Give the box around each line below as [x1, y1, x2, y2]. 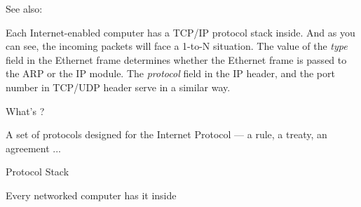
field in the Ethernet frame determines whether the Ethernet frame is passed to [6, 52, 347, 67]
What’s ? [6, 103, 45, 118]
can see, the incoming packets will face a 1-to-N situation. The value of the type [6, 39, 348, 53]
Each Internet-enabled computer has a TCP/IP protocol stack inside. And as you [6, 25, 355, 39]
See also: [6, 1, 43, 15]
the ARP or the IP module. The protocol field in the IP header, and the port [6, 66, 335, 81]
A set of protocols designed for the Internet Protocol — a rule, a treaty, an [6, 127, 327, 142]
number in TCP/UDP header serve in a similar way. [6, 79, 231, 94]
